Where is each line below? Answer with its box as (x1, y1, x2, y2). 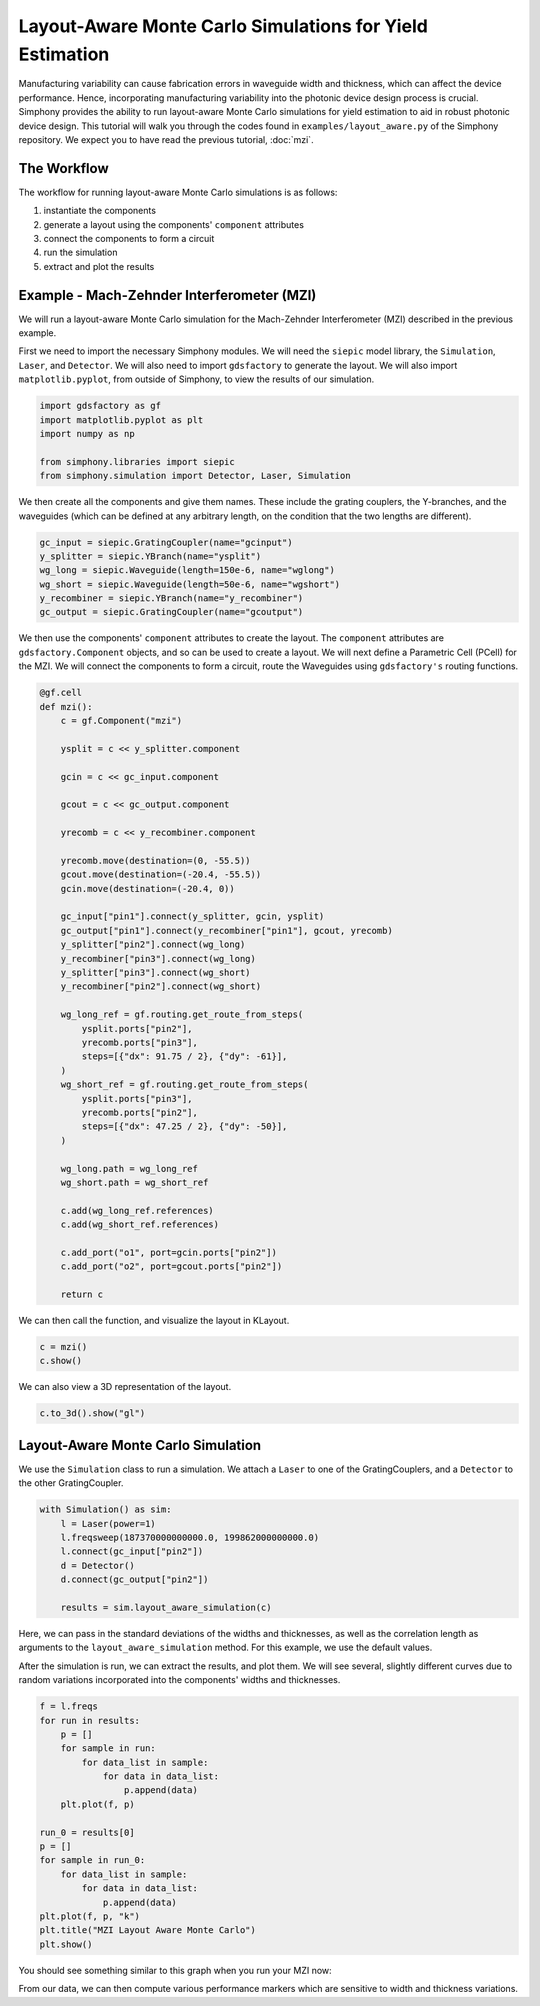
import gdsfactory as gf (39, 400, 162, 412)
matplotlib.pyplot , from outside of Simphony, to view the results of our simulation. (18, 373, 375, 385)
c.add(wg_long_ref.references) (60, 1205, 214, 1216)
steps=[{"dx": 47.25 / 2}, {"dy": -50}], (81, 1121, 288, 1132)
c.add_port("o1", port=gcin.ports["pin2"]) (60, 1246, 277, 1258)
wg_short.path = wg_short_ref (60, 1176, 209, 1188)
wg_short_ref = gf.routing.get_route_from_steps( (60, 1079, 309, 1090)
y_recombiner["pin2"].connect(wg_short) (60, 981, 262, 992)
